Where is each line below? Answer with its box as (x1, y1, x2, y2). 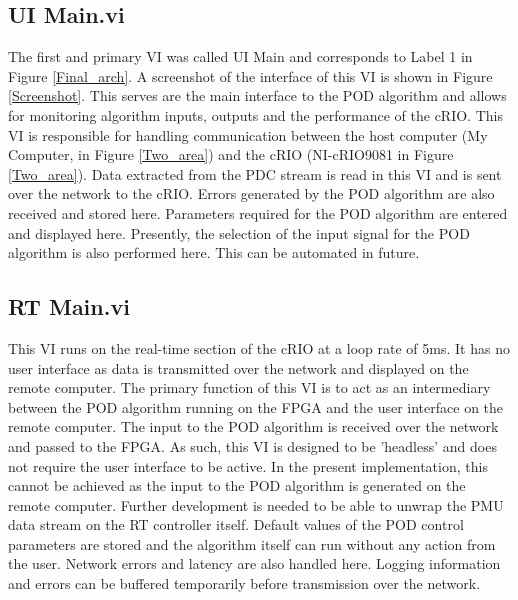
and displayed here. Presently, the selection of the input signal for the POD (8, 222, 470, 243)
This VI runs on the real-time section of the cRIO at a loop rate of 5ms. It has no (8, 337, 510, 358)
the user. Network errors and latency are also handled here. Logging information (8, 553, 501, 574)
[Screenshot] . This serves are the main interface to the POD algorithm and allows (8, 85, 507, 106)
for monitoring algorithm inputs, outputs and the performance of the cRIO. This (8, 104, 503, 125)
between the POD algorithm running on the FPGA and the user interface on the (8, 396, 504, 417)
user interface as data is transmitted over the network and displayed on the (8, 357, 469, 378)
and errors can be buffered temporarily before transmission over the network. (8, 573, 481, 594)
